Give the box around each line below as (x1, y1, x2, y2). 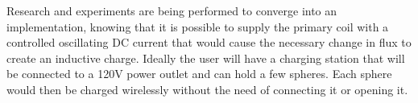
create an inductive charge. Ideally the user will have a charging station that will (6, 49, 405, 66)
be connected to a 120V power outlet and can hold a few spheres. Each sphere (6, 65, 392, 82)
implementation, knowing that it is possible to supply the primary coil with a (6, 18, 389, 35)
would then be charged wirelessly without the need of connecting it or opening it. (6, 80, 408, 97)
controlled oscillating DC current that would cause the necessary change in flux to (6, 34, 412, 51)
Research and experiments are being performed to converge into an (6, 2, 337, 19)
